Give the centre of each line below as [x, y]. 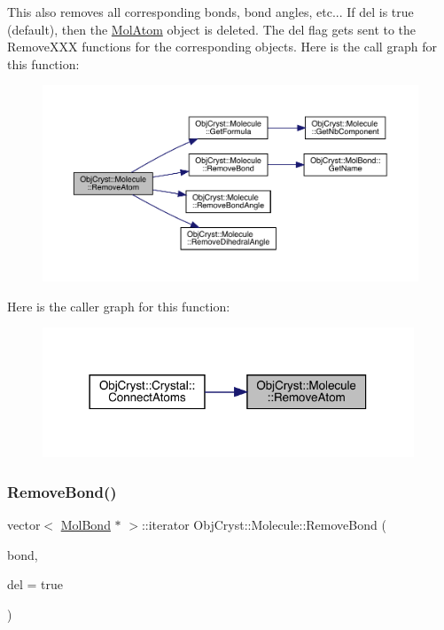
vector [24, 524]
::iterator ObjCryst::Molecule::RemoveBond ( [264, 524]
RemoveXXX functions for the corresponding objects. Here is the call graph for [222, 47]
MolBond [86, 524]
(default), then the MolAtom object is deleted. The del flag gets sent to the [212, 29]
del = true [35, 584]
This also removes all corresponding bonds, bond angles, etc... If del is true [210, 12]
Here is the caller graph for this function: [119, 306]
